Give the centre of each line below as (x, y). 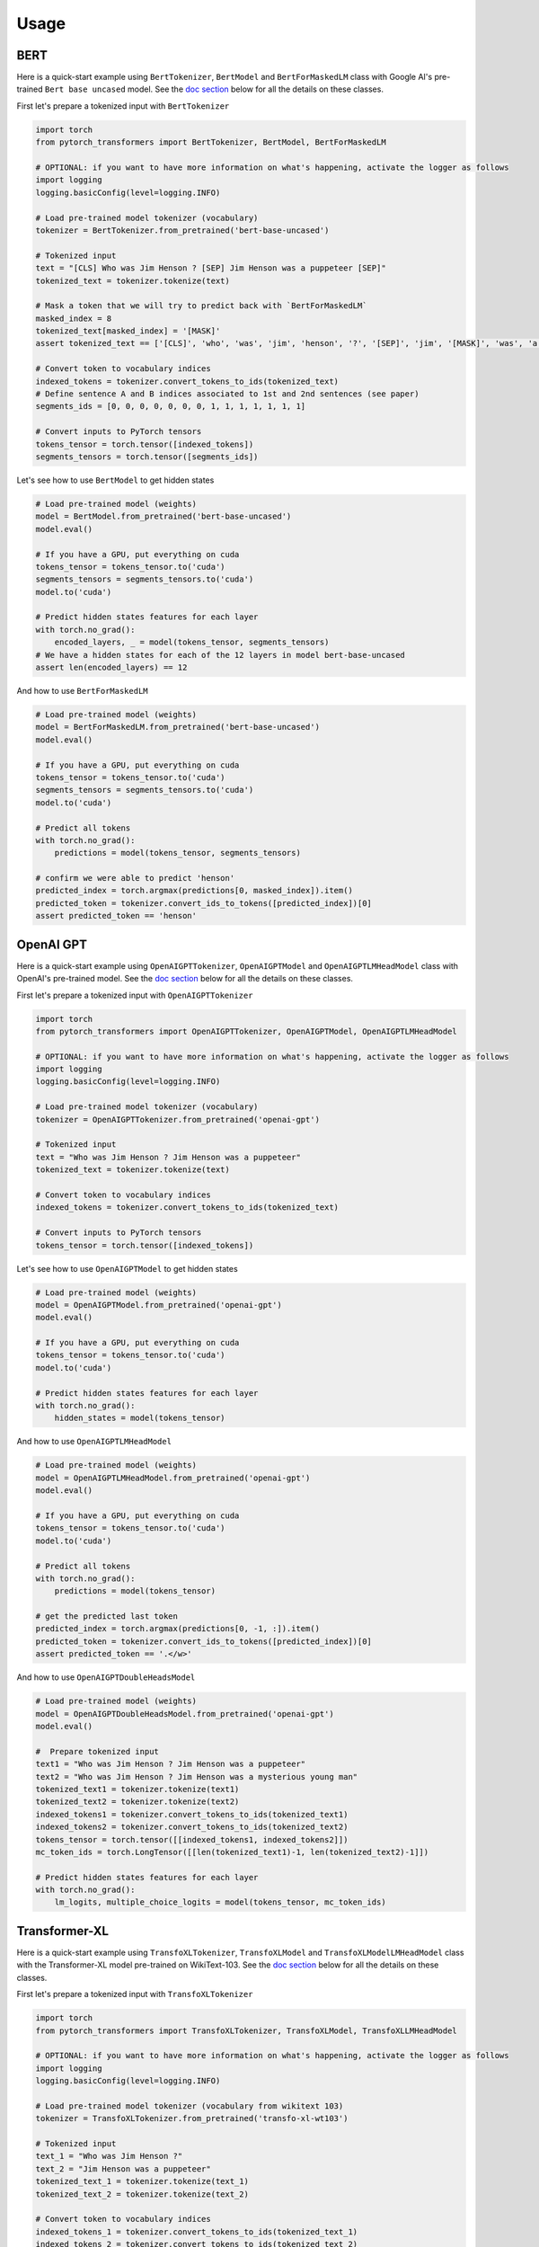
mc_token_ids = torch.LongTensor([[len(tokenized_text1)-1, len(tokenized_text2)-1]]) (232, 1852)
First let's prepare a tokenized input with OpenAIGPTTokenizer (135, 995)
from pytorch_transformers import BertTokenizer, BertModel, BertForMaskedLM (211, 142)
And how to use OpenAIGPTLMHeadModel (94, 1442)
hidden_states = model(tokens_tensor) (140, 1418)
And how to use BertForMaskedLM (82, 691)
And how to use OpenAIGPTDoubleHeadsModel (106, 1677)
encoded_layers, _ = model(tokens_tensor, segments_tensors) (192, 642)
